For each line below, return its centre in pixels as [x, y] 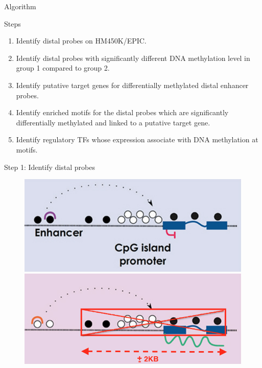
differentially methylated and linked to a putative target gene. [113, 122]
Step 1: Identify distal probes [50, 167]
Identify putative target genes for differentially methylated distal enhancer [132, 85]
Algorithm [20, 6]
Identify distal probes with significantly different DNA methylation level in [133, 58]
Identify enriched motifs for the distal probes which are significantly [122, 112]
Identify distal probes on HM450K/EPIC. [81, 41]
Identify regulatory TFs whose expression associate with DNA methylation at [137, 139]
